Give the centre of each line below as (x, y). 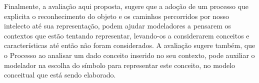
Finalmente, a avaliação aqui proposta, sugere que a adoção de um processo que (126, 6)
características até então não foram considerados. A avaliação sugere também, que (130, 45)
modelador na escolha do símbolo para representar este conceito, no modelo (120, 65)
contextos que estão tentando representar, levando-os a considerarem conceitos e (127, 35)
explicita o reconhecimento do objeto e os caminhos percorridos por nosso (117, 16)
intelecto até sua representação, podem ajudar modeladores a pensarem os (117, 26)
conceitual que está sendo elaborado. (60, 75)
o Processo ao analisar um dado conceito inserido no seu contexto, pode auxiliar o (129, 55)
